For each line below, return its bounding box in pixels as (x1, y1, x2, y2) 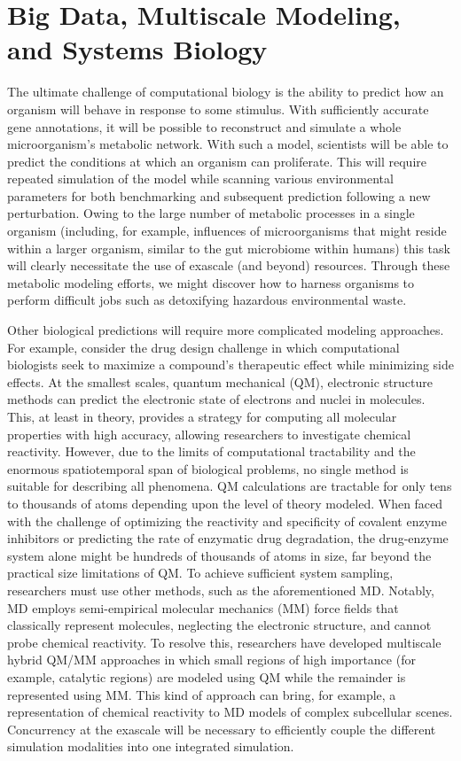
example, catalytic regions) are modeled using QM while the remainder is (7, 667, 406, 686)
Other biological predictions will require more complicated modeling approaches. (7, 321, 444, 339)
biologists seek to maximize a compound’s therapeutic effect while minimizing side (7, 355, 454, 374)
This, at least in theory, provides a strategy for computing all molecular (7, 408, 397, 425)
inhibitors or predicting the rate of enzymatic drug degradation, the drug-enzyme (7, 529, 449, 547)
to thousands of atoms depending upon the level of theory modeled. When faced (7, 493, 443, 512)
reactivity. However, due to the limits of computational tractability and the (7, 442, 416, 461)
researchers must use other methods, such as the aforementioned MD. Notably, (7, 580, 434, 599)
